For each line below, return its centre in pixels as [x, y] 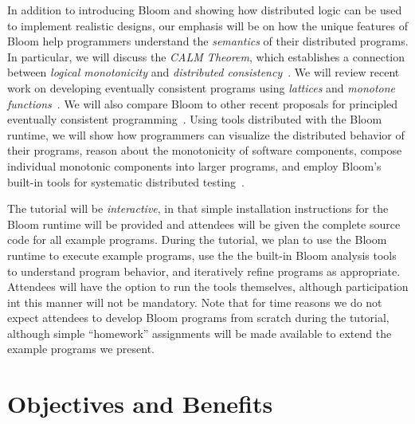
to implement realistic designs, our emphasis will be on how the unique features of [208, 25]
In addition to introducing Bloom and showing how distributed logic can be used [205, 10]
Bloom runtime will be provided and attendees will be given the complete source [204, 224]
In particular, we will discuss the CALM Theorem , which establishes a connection [206, 56]
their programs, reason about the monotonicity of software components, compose [205, 150]
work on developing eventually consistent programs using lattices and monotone [202, 87]
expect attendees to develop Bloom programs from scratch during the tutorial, [198, 318]
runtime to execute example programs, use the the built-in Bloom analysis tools [202, 255]
